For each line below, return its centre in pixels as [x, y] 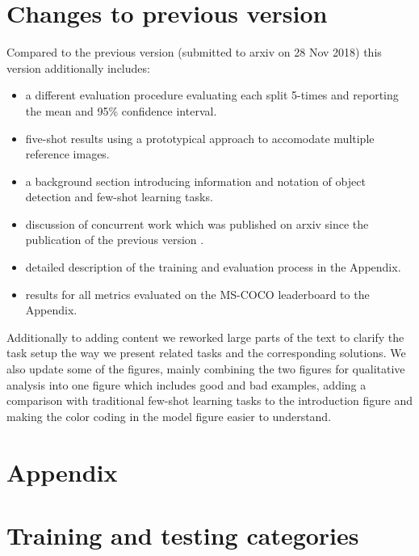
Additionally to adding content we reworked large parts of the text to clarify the [205, 337]
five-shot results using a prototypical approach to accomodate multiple [200, 138]
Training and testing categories [183, 535]
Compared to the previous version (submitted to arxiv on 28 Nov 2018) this [194, 52]
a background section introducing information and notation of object [195, 181]
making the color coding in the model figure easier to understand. [169, 416]
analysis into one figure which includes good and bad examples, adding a [186, 384]
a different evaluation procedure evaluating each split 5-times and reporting [212, 95]
